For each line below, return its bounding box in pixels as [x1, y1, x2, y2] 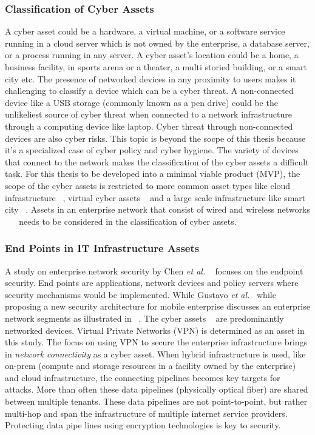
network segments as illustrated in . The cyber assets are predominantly [5, 311, 284, 324]
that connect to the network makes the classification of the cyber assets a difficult [5, 155, 309, 168]
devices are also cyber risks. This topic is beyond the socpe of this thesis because [5, 131, 306, 144]
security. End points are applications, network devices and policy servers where [5, 276, 299, 289]
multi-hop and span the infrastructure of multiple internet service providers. [5, 407, 288, 419]
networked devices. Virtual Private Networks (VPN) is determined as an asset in [5, 324, 305, 336]
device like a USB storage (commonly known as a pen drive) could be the [5, 96, 278, 108]
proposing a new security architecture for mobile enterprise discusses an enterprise [5, 300, 310, 313]
